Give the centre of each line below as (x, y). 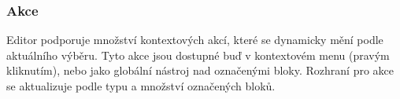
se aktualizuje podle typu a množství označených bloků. (141, 86)
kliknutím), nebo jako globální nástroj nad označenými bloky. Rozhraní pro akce (200, 70)
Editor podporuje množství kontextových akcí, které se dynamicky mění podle (195, 40)
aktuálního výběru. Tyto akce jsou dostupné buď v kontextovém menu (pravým (198, 55)
